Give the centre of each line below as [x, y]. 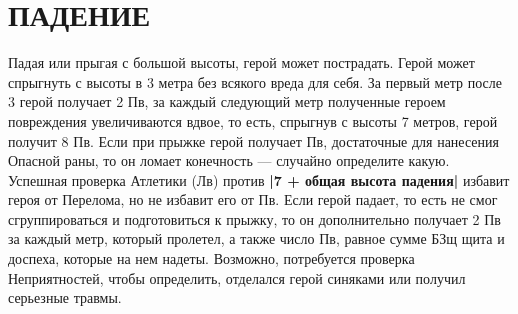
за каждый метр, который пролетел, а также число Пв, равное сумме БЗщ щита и [256, 238]
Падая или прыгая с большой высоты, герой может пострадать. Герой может [241, 62]
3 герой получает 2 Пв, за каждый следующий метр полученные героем [227, 101]
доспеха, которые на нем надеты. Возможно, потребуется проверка [211, 258]
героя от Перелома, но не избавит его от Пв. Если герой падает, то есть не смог [253, 199]
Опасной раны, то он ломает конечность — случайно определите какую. [229, 160]
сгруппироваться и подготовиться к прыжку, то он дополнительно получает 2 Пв [254, 218]
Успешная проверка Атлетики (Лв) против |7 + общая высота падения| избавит [259, 179]
